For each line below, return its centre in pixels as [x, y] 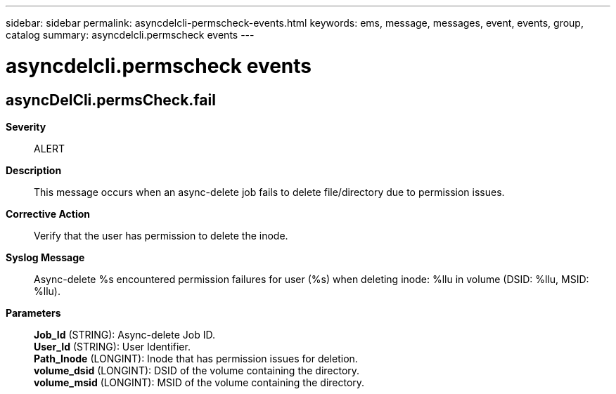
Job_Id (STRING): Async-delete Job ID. [124, 334]
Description [34, 170]
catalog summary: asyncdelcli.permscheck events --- [130, 35]
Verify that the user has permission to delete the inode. [161, 235]
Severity [26, 126]
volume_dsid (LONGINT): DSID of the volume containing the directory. [197, 370]
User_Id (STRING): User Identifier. [112, 346]
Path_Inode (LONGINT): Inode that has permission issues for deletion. [196, 358]
